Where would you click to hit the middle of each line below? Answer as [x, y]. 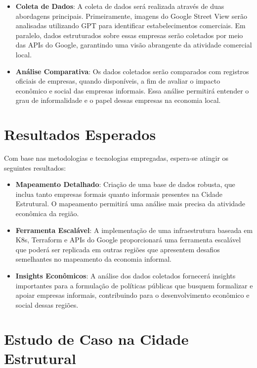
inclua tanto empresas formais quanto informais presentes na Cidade [119, 194]
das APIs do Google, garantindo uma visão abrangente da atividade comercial [134, 45]
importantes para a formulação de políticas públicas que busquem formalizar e [134, 285]
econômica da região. [47, 213]
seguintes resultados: [35, 167]
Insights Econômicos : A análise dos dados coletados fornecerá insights [126, 276]
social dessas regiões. [47, 304]
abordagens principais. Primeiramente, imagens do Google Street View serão [131, 16]
